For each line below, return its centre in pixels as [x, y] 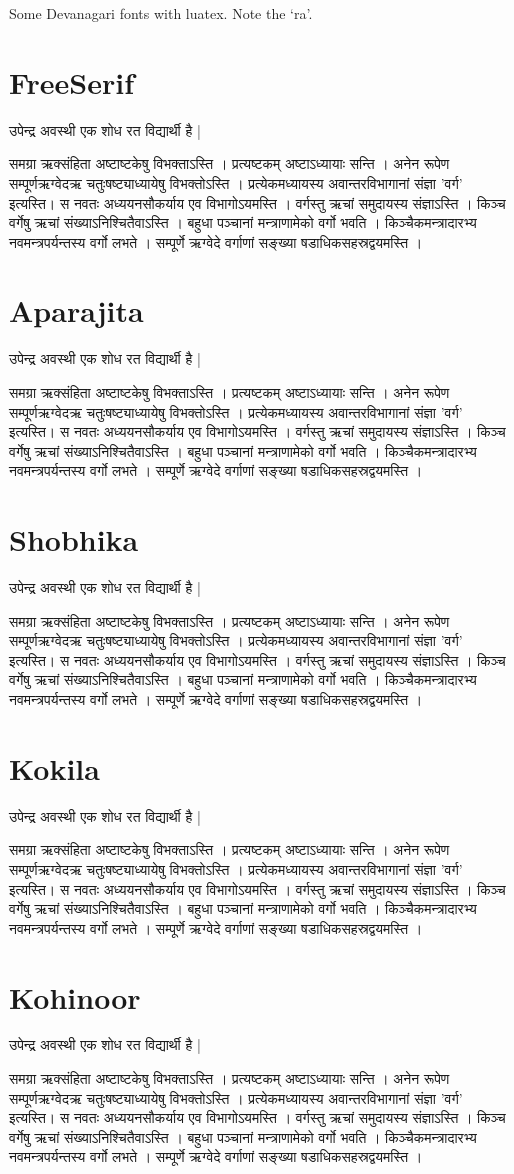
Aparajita [76, 310]
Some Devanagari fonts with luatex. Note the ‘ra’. [161, 13]
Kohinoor [75, 996]
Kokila [54, 767]
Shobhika [74, 539]
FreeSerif [72, 81]
